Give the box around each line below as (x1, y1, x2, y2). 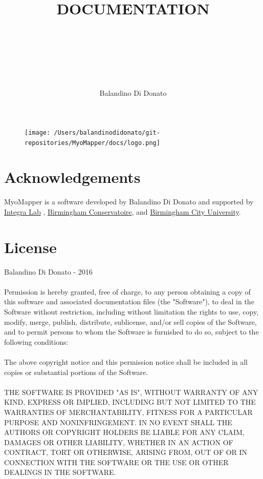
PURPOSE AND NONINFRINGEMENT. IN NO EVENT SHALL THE (4, 416, 232, 427)
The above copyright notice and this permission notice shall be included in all (4, 356, 248, 367)
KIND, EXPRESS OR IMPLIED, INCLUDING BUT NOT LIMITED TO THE (4, 397, 256, 407)
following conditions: (4, 336, 69, 347)
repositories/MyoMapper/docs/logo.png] (25, 139, 160, 147)
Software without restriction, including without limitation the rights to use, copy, (4, 306, 259, 317)
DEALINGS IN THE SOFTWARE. (4, 467, 116, 477)
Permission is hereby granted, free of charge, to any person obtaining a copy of (4, 286, 251, 297)
